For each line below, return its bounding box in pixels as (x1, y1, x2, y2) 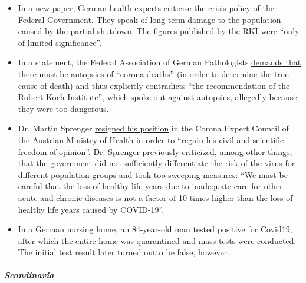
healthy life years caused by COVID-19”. (18, 203, 164, 215)
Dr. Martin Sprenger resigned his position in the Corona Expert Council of (18, 122, 289, 134)
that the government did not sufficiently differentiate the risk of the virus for (18, 157, 295, 169)
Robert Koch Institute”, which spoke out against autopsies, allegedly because (18, 91, 297, 103)
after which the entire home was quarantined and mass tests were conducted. (18, 234, 297, 246)
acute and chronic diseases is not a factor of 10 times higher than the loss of (18, 191, 293, 203)
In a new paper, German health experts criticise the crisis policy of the (18, 2, 275, 14)
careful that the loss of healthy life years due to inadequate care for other (18, 180, 283, 192)
